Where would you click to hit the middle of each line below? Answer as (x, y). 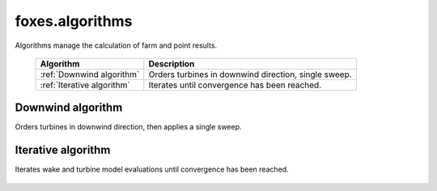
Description (172, 63)
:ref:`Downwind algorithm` (90, 74)
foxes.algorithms (74, 21)
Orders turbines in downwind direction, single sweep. (250, 74)
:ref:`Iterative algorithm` (85, 85)
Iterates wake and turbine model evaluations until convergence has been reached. (152, 169)
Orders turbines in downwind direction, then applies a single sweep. (128, 127)
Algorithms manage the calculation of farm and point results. (116, 45)
